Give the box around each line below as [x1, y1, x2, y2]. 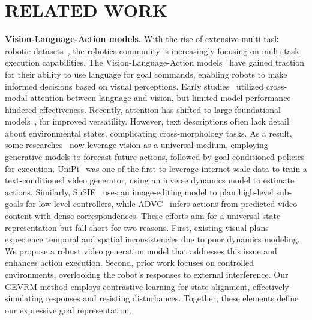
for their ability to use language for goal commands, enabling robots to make [5, 67, 287, 80]
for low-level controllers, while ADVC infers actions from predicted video [26, 197, 298, 210]
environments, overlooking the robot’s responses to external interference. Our [5, 268, 289, 280]
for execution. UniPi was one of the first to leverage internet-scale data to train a [5, 162, 307, 174]
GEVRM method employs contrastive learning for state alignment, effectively [5, 280, 289, 292]
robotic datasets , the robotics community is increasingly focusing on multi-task [5, 44, 299, 57]
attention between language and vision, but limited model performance [30, 91, 291, 104]
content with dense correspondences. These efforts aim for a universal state [5, 209, 281, 222]
